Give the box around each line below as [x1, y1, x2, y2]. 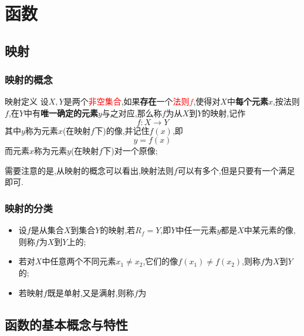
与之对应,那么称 [102, 106, 162, 119]
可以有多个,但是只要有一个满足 [177, 164, 295, 176]
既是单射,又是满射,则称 [47, 286, 134, 298]
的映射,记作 [202, 106, 246, 119]
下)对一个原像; [103, 145, 158, 157]
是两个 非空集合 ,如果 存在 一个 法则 [63, 95, 190, 107]
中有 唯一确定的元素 [23, 106, 98, 119]
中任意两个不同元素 [42, 255, 116, 267]
